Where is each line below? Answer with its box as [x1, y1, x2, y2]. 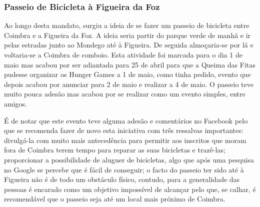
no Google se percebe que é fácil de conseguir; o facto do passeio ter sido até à [4, 164, 244, 174]
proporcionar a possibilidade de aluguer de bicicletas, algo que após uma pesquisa [4, 154, 254, 164]
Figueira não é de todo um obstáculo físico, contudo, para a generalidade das [4, 174, 240, 184]
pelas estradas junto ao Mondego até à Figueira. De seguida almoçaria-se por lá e [4, 39, 253, 50]
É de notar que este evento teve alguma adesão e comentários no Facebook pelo [4, 115, 248, 125]
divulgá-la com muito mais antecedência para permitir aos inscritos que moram [4, 134, 246, 145]
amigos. [4, 98, 27, 108]
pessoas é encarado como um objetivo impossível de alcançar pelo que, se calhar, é [4, 183, 256, 194]
